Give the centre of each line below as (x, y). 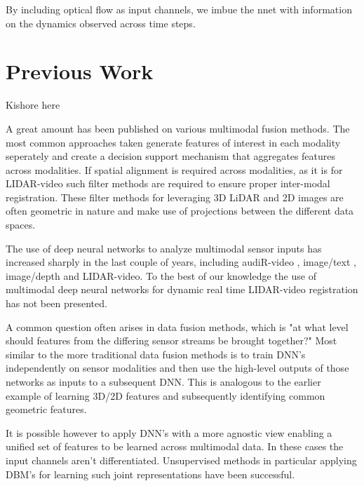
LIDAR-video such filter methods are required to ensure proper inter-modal (168, 183)
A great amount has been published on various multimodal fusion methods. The (178, 128)
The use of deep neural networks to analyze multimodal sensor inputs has (164, 248)
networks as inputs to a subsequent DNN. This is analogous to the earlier (163, 382)
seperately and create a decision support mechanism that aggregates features (171, 156)
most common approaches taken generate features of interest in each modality (173, 142)
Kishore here (33, 105)
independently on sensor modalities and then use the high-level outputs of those (177, 368)
